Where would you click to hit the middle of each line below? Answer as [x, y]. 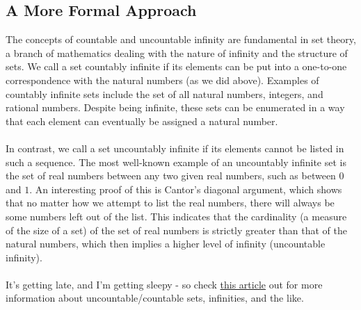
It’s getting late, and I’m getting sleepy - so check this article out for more [164, 284]
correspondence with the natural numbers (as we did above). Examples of [162, 80]
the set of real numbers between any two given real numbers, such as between [171, 176]
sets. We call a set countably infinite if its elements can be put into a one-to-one [176, 66]
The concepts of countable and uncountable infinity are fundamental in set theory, [181, 39]
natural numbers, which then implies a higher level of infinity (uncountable [166, 244]
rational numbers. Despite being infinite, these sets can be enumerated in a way [175, 107]
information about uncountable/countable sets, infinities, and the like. [155, 298]
